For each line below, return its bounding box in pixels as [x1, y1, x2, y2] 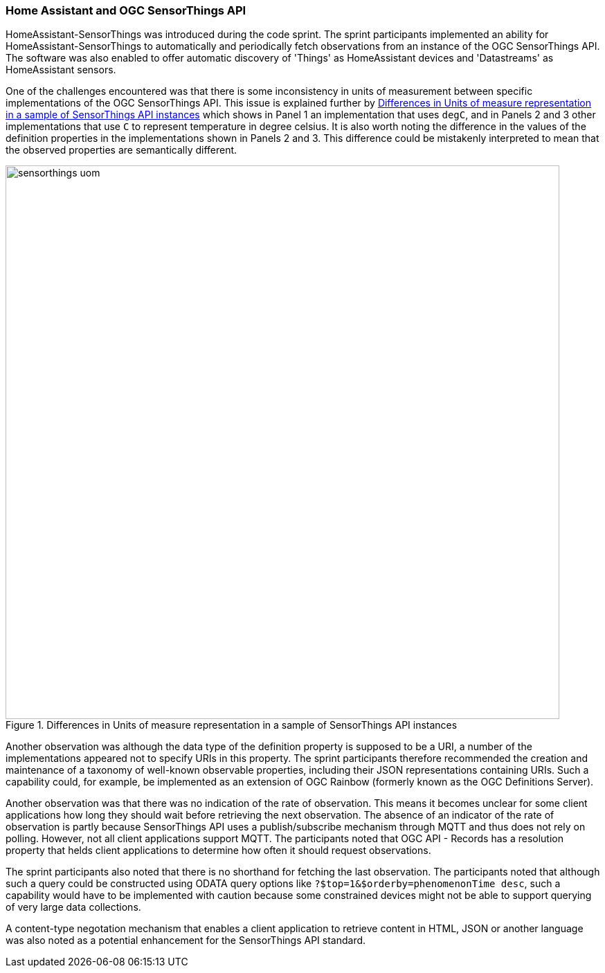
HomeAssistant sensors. [6, 64, 116, 76]
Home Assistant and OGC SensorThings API [6, 3, 246, 17]
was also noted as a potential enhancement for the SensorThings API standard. [6, 934, 366, 947]
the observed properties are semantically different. [6, 144, 237, 156]
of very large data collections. [6, 901, 141, 913]
